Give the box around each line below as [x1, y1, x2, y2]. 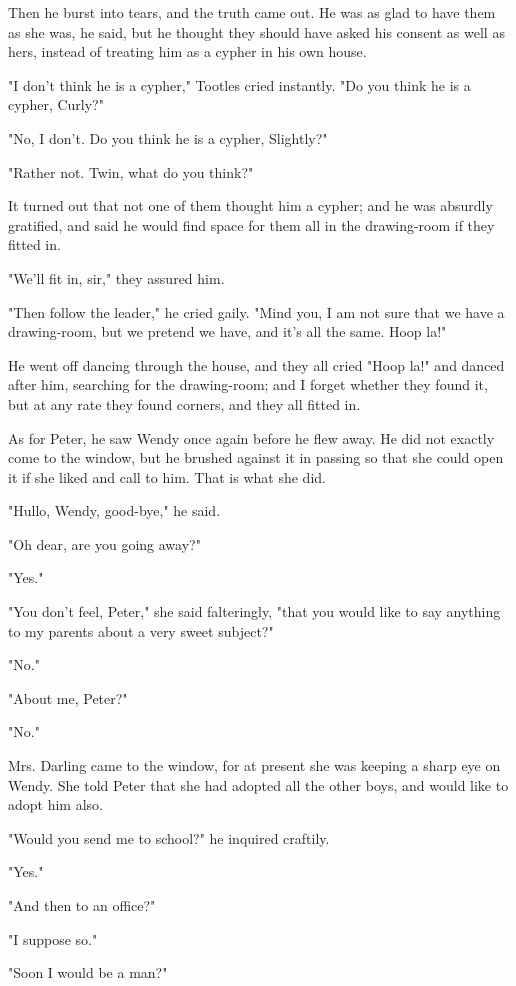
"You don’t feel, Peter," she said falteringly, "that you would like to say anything [8, 601, 501, 622]
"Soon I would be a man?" [8, 962, 168, 983]
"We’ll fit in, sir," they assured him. [8, 267, 225, 288]
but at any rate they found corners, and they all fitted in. [8, 393, 361, 414]
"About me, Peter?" [8, 687, 128, 708]
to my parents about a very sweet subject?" [8, 620, 274, 641]
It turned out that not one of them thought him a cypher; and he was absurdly [8, 195, 493, 216]
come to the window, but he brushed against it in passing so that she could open [8, 447, 504, 468]
